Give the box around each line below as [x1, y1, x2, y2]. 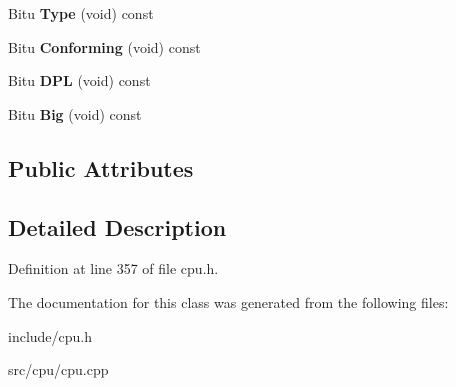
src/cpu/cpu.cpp [8, 359, 109, 380]
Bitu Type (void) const [8, 3, 154, 23]
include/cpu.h [8, 325, 93, 346]
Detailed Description [8, 211, 227, 242]
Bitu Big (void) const [8, 103, 142, 124]
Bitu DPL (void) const [8, 70, 151, 91]
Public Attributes [8, 152, 194, 183]
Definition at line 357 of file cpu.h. [8, 258, 219, 279]
